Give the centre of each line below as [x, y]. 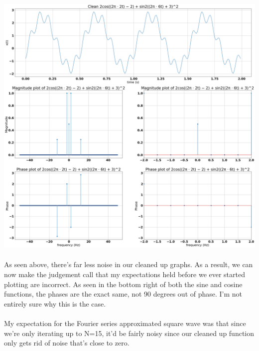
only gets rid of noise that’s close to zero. [67, 343]
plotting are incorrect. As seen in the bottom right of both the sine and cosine [123, 284]
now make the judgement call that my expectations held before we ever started [125, 274]
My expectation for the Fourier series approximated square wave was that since [125, 323]
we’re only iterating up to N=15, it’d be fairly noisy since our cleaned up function [129, 333]
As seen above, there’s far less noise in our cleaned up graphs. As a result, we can [129, 264]
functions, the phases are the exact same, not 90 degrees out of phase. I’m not [123, 294]
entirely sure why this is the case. [55, 303]
